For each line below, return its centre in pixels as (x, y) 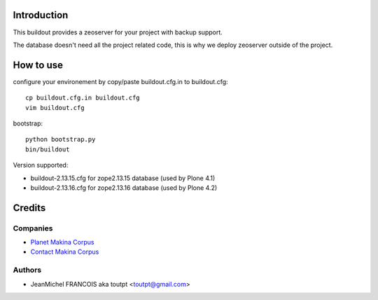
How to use (38, 65)
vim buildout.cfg (55, 108)
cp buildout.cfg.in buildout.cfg (83, 98)
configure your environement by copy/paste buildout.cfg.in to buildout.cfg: (120, 81)
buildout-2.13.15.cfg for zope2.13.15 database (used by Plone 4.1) (123, 178)
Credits (29, 208)
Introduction (41, 15)
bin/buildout (48, 149)
